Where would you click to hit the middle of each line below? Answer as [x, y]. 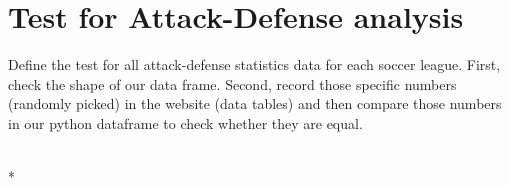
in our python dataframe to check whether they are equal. [185, 122]
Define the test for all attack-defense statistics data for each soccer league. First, [254, 64]
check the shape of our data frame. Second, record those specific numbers [232, 83]
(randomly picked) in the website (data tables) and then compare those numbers [255, 103]
